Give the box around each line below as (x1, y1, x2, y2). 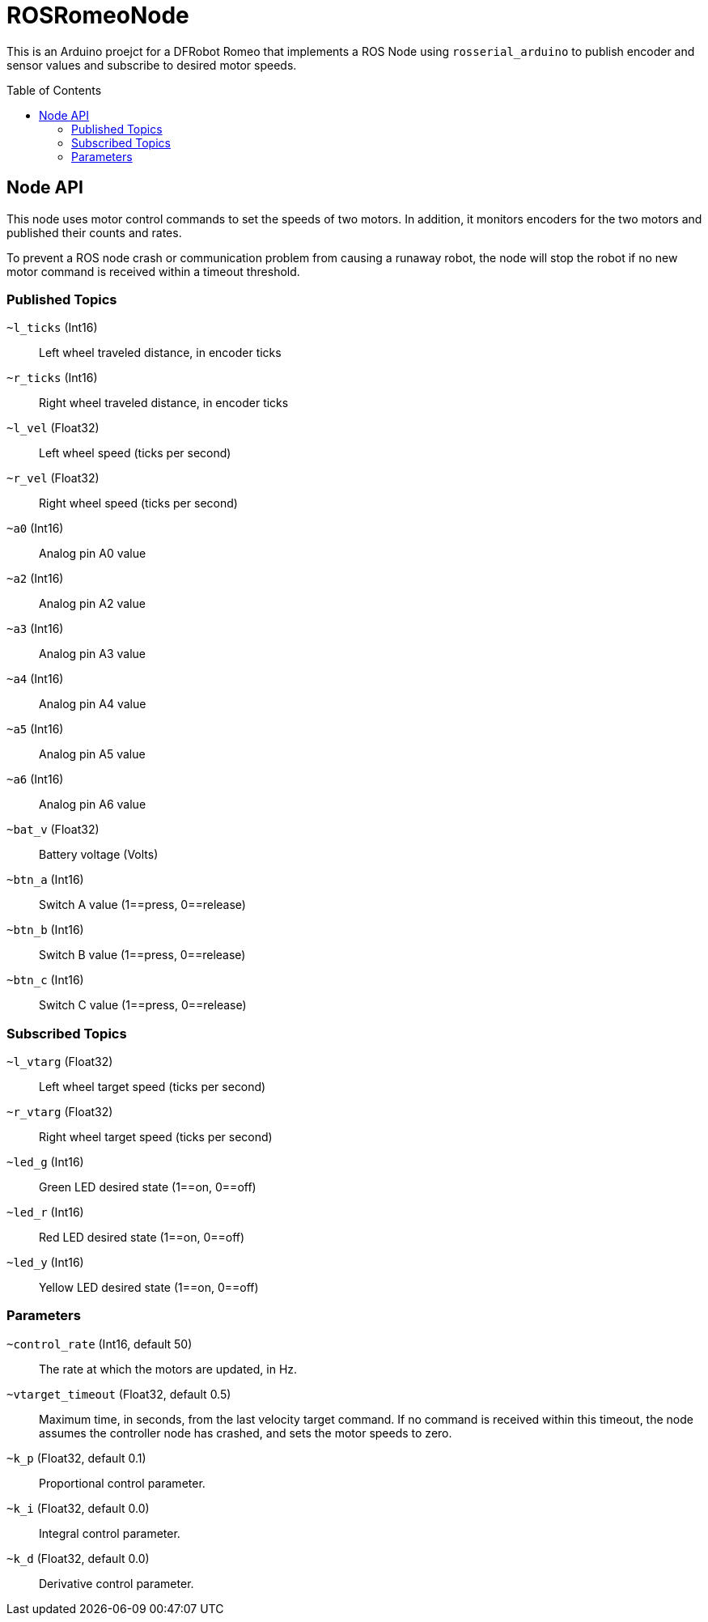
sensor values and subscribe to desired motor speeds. (6, 57, 297, 72)
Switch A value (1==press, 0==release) (39, 898, 246, 912)
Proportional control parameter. (39, 1476, 206, 1490)
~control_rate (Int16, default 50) (6, 1336, 193, 1351)
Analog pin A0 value (39, 546, 146, 561)
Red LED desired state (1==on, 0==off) (39, 1230, 245, 1245)
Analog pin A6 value (39, 797, 146, 812)
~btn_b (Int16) (6, 923, 84, 937)
